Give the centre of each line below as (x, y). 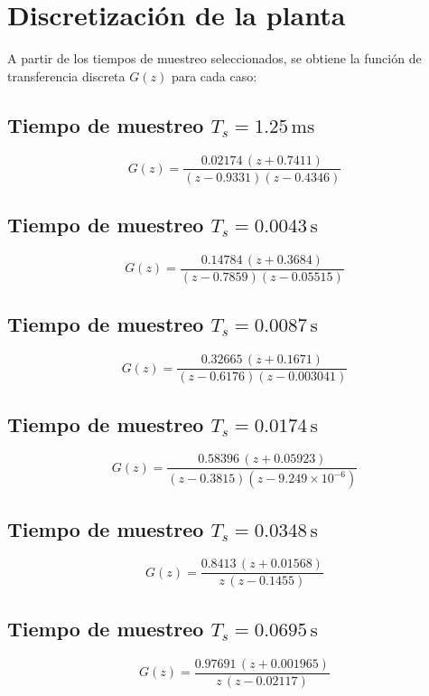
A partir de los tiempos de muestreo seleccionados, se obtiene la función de (214, 58)
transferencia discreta (66, 75)
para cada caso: (214, 75)
